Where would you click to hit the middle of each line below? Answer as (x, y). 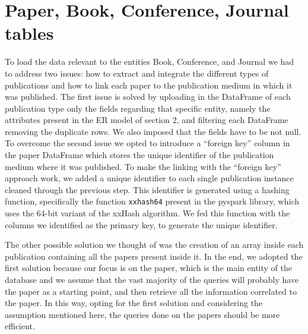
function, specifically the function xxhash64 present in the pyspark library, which (152, 201)
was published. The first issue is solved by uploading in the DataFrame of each (148, 97)
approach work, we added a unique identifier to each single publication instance (149, 178)
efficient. (20, 326)
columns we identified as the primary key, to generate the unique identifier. (141, 224)
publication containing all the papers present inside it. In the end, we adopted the (154, 256)
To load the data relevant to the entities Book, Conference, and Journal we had (150, 62)
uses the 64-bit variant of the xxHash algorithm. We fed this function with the (147, 213)
